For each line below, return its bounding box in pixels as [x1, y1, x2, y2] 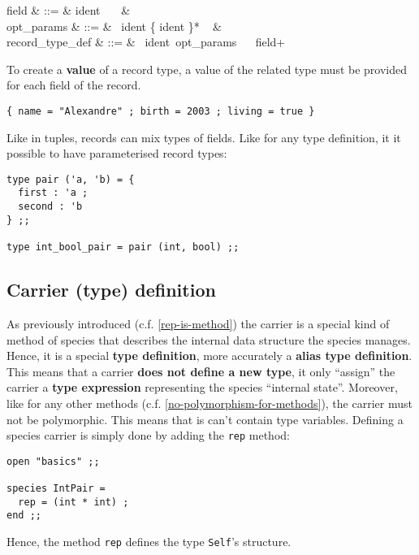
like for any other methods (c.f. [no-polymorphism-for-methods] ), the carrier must [6, 394, 413, 411]
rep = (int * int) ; [18, 496, 129, 508]
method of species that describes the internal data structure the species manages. [6, 331, 411, 348]
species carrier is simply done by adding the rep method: [6, 427, 290, 444]
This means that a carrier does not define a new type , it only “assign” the [6, 362, 395, 379]
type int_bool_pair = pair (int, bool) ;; [6, 241, 240, 254]
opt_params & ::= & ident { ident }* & [6, 17, 222, 34]
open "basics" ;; [6, 455, 100, 467]
